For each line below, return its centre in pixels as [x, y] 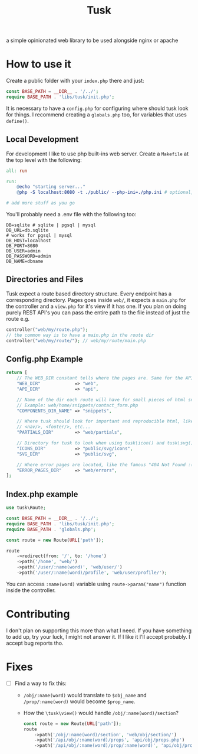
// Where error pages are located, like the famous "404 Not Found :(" [106, 464]
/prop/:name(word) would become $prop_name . [79, 701]
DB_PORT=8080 [22, 246]
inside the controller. [31, 590]
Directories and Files [45, 279]
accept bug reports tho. [35, 643]
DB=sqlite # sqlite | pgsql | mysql [51, 225]
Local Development [42, 139]
